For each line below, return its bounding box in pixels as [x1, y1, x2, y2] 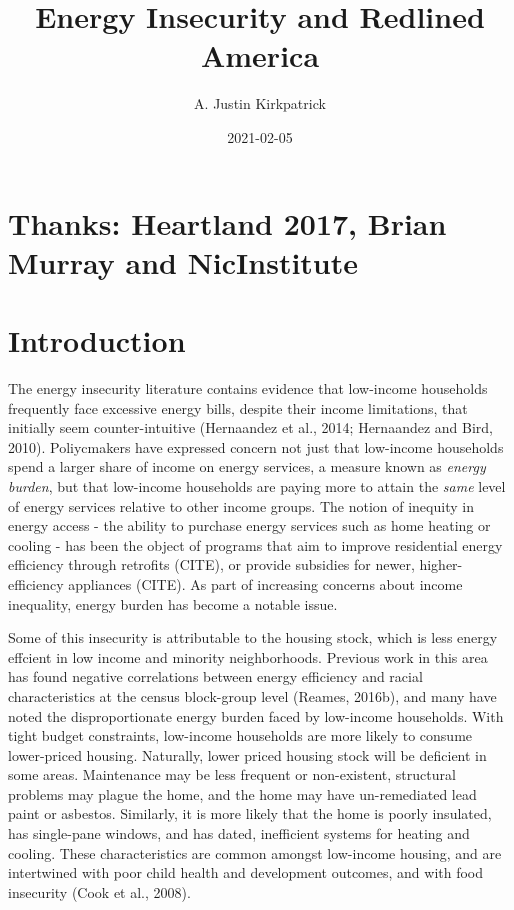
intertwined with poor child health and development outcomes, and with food [8, 862, 484, 883]
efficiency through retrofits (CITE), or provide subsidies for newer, [8, 554, 415, 575]
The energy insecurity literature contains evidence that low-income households [8, 378, 488, 398]
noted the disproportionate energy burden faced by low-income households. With [8, 705, 504, 726]
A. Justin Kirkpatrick [194, 93, 326, 114]
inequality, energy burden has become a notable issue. [8, 593, 338, 614]
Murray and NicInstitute [8, 241, 359, 282]
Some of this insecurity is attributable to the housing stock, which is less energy [8, 627, 498, 648]
